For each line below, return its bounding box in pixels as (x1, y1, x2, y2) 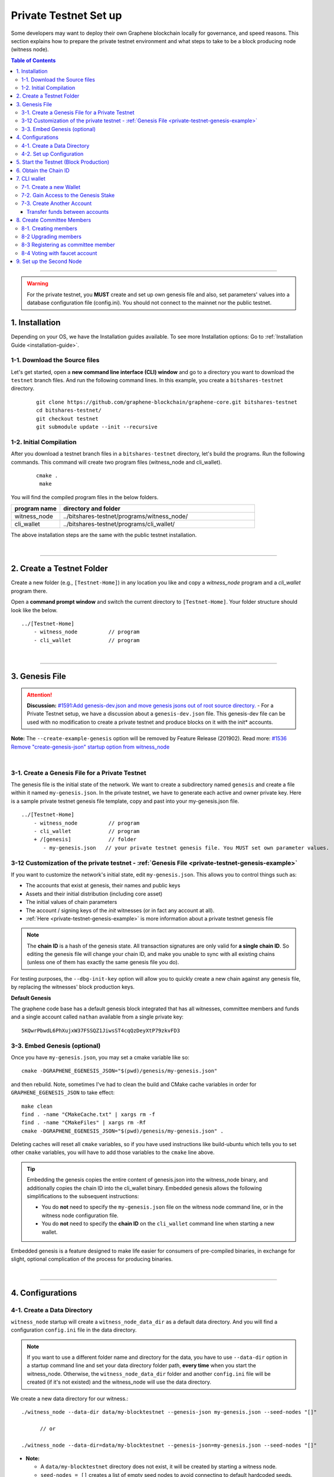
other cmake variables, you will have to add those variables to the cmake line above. (11, 1149, 215, 1156)
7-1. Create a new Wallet (21, 183, 81, 190)
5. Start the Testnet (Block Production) (16, 158, 110, 165)
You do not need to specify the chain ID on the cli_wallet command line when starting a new (41, 1220, 274, 1227)
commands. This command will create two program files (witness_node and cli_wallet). (11, 458, 222, 466)
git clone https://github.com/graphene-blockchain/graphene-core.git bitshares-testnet (36, 399, 298, 405)
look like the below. (11, 606, 58, 614)
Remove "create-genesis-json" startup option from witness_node (11, 743, 170, 750)
